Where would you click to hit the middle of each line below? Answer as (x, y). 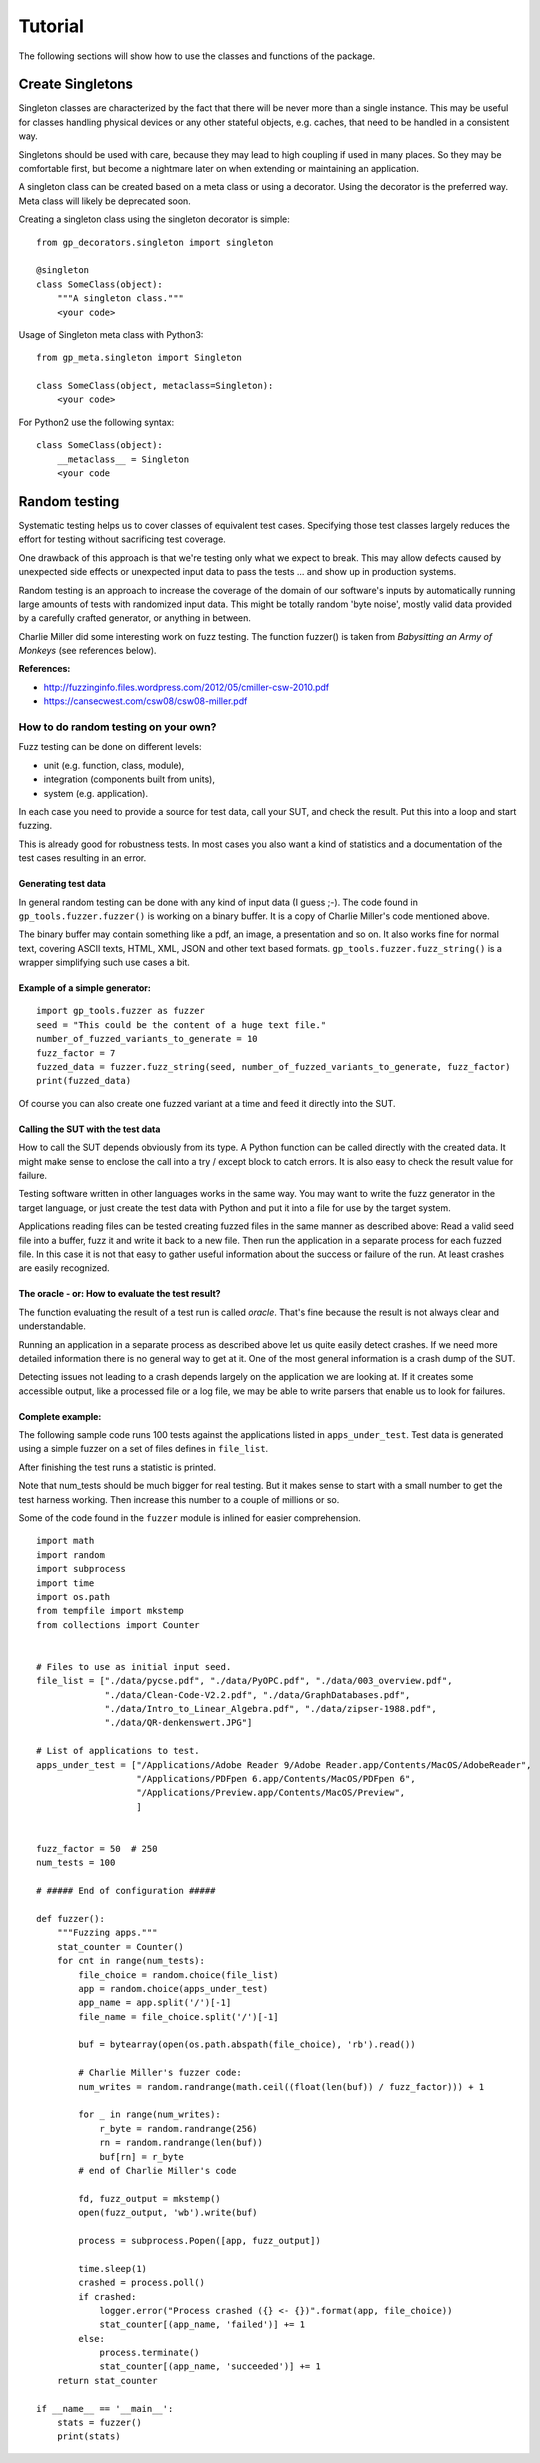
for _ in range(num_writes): (150, 2114)
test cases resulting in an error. (82, 858)
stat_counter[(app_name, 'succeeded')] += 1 (210, 2366)
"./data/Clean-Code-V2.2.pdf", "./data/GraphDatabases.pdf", (257, 1694)
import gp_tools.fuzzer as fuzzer (120, 1011)
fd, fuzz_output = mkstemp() (150, 2198)
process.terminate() (149, 2353)
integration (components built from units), (129, 779)
